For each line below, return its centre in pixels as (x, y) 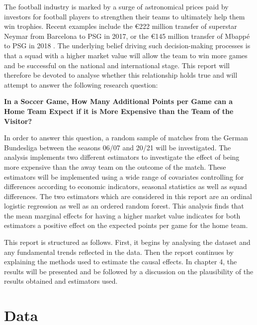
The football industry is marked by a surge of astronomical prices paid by (116, 6)
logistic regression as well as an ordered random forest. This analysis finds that (124, 206)
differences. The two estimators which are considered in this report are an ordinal (128, 196)
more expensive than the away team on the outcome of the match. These (115, 166)
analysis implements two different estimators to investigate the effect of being (122, 157)
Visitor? (18, 121)
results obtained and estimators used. (61, 281)
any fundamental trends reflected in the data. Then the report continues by (119, 252)
